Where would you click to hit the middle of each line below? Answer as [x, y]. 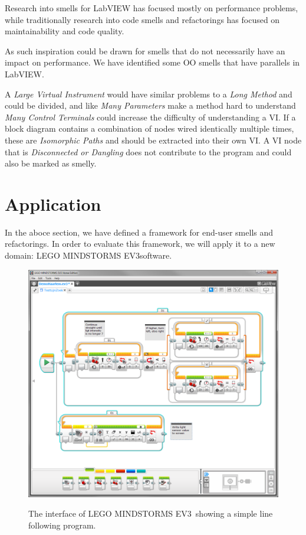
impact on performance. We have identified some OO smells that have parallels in [152, 62]
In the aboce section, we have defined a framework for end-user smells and [139, 232]
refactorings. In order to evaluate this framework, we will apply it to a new [140, 244]
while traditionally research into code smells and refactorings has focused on [142, 19]
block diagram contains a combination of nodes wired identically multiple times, [149, 128]
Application [53, 203]
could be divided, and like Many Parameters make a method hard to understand [150, 105]
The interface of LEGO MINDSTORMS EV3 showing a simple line [151, 513]
